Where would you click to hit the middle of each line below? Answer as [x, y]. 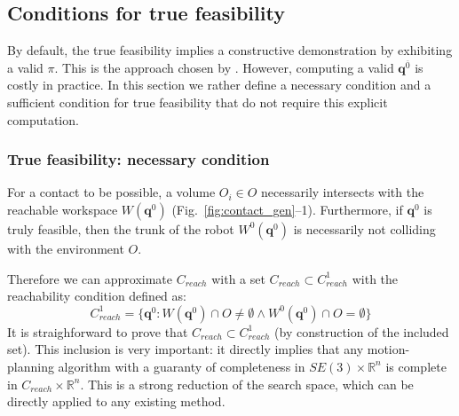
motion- [388, 349]
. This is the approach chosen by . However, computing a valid [224, 67]
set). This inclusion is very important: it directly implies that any [186, 349]
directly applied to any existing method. [116, 401]
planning [31, 366]
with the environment [66, 248]
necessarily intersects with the [343, 192]
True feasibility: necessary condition [138, 159]
